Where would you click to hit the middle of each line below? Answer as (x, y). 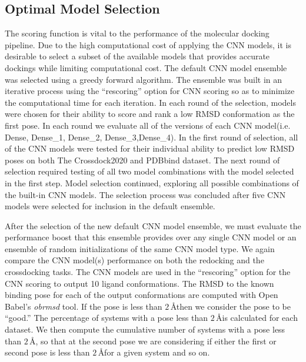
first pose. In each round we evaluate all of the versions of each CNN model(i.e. (148, 125)
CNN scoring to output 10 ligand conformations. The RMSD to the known (139, 283)
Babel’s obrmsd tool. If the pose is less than (84, 306)
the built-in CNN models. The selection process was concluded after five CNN (145, 194)
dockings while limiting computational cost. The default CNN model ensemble (146, 67)
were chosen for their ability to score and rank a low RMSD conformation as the (150, 114)
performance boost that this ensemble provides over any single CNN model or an (151, 237)
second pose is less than (47, 352)
